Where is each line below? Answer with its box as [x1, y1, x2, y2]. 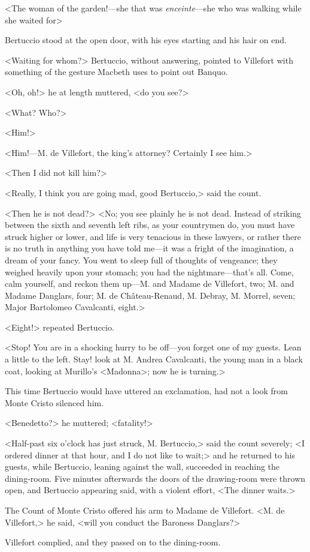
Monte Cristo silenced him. [5, 396, 104, 409]
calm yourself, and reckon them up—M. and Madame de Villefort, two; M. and [5, 277, 294, 290]
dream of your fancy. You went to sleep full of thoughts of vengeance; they [5, 253, 278, 266]
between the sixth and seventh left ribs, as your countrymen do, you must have [5, 218, 295, 231]
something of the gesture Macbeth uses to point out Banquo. [5, 65, 228, 78]
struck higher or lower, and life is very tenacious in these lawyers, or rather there [5, 230, 302, 242]
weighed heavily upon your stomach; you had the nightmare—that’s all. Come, [5, 265, 294, 278]
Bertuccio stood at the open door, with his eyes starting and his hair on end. [5, 34, 287, 46]
